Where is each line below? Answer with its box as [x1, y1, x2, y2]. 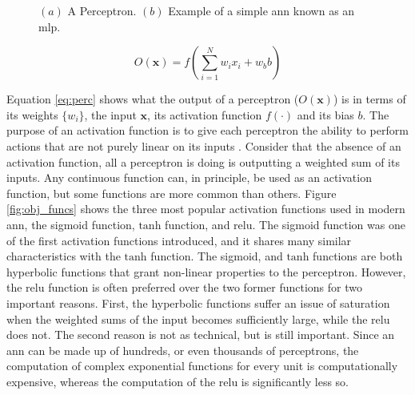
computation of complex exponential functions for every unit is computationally [6, 357, 398, 374]
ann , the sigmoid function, [6, 216, 135, 232]
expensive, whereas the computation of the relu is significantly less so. [6, 373, 349, 389]
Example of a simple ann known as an [168, 2, 355, 18]
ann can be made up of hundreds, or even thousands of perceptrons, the [6, 341, 359, 358]
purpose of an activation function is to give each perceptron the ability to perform [6, 122, 409, 139]
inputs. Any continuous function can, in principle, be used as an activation [6, 169, 372, 186]
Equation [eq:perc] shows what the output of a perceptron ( [6, 91, 299, 107]
